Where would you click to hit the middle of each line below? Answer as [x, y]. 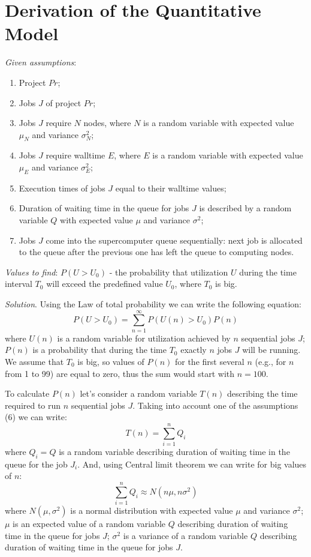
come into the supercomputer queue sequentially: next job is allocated [174, 240]
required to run [33, 405]
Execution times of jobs [62, 188]
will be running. [271, 350]
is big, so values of [111, 361]
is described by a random [245, 208]
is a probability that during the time [99, 350]
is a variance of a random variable [185, 535]
